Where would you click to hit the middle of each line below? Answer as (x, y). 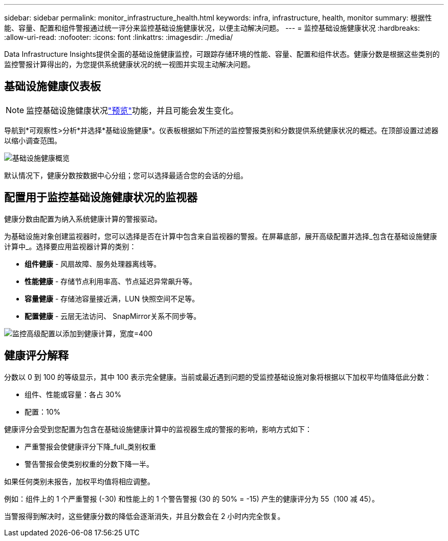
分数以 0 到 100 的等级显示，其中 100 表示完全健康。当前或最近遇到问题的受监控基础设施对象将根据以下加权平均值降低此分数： (218, 377)
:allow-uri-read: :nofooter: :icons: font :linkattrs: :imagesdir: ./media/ (119, 37)
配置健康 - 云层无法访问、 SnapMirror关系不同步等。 (113, 316)
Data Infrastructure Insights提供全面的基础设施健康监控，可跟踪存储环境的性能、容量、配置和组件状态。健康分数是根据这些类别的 (222, 54)
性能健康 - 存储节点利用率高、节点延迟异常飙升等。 (111, 281)
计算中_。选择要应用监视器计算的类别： (70, 246)
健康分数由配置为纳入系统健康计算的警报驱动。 (83, 219)
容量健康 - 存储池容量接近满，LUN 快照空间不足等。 (112, 298)
